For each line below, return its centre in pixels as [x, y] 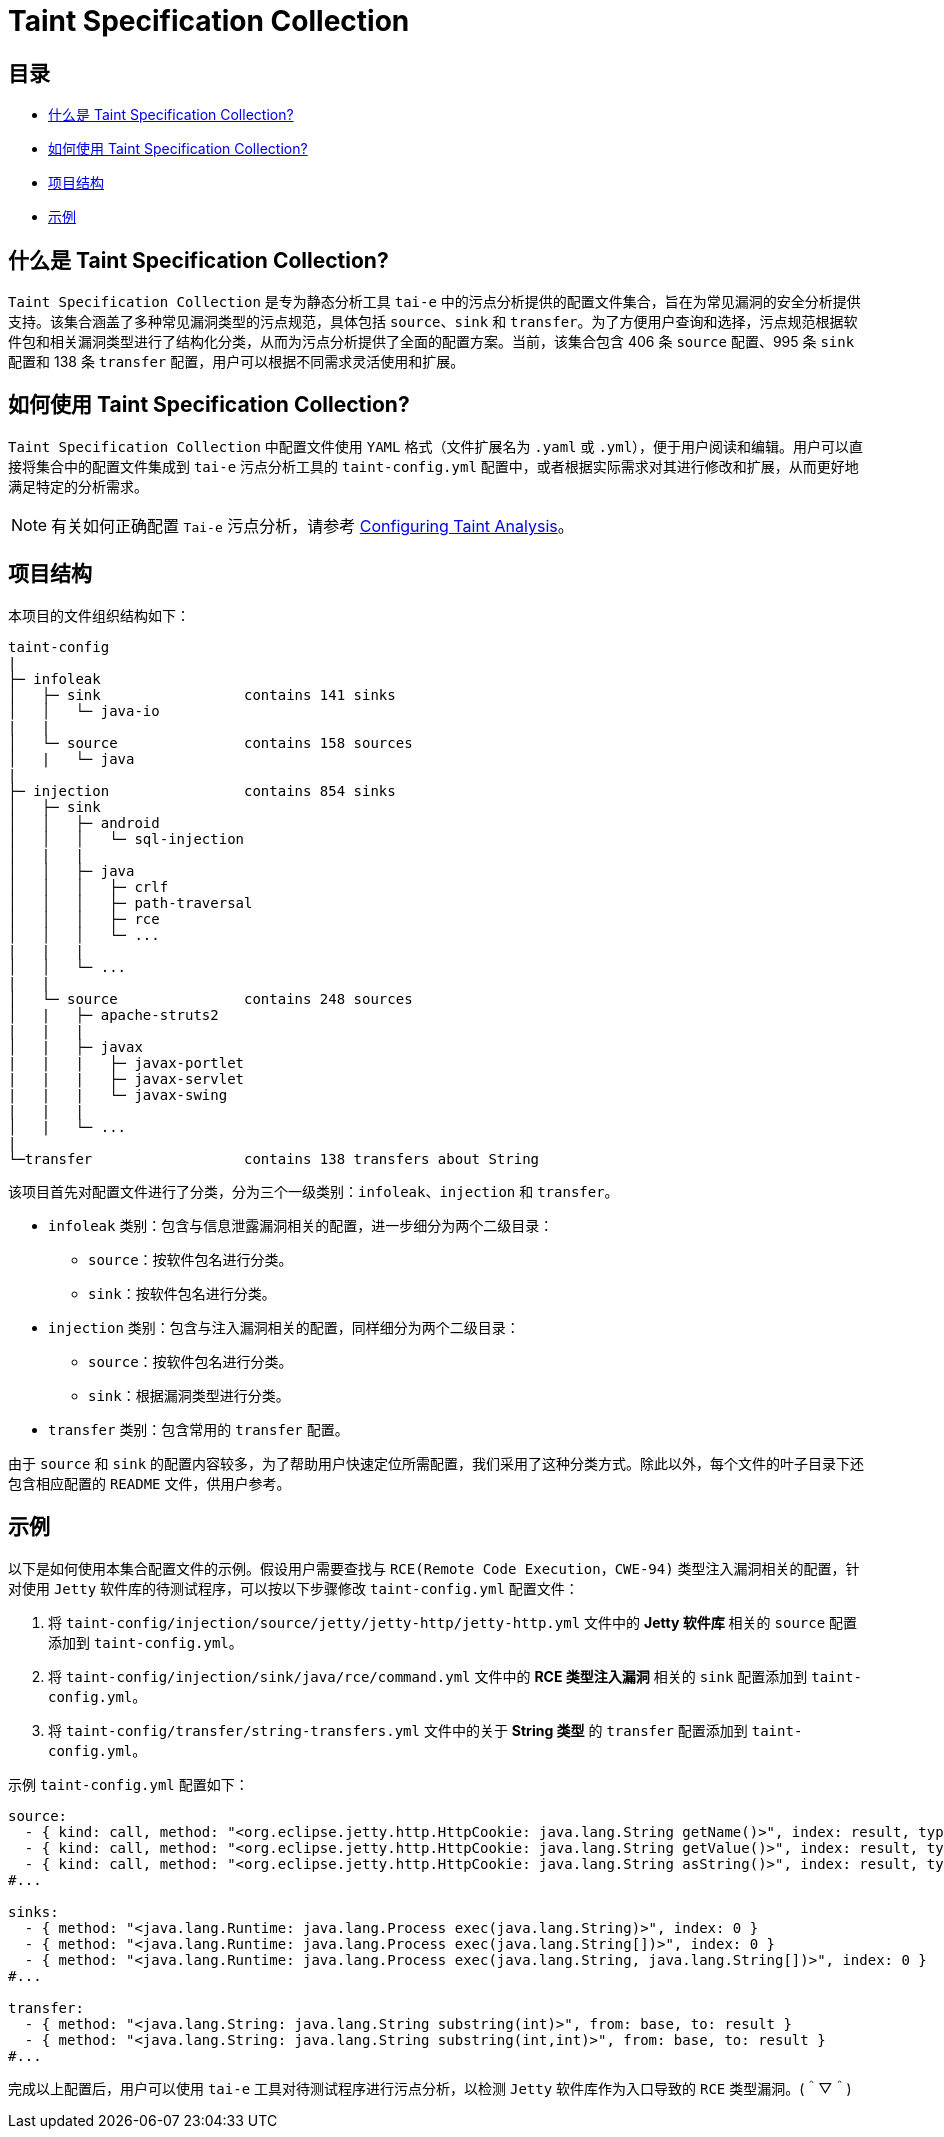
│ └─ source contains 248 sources [210, 998]
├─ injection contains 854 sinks [202, 790]
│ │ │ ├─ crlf [88, 886]
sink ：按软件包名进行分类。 [182, 1293]
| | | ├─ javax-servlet [126, 1078]
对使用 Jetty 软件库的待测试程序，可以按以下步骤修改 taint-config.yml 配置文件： [293, 1588]
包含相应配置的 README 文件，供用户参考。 [149, 1483]
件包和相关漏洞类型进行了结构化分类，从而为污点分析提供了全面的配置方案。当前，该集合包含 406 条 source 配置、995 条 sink [431, 342]
